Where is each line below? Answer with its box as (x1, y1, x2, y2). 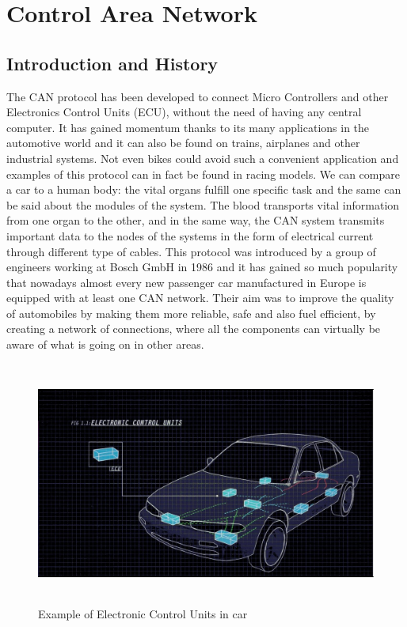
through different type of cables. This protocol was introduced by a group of (6, 243, 376, 259)
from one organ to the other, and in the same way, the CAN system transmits (6, 212, 385, 229)
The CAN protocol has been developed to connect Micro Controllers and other (6, 88, 389, 104)
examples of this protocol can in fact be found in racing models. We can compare (6, 165, 400, 182)
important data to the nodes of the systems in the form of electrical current (6, 227, 374, 244)
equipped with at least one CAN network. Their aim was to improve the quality (6, 289, 394, 306)
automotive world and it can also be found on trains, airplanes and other (6, 134, 360, 151)
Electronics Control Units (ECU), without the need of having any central (6, 104, 362, 120)
